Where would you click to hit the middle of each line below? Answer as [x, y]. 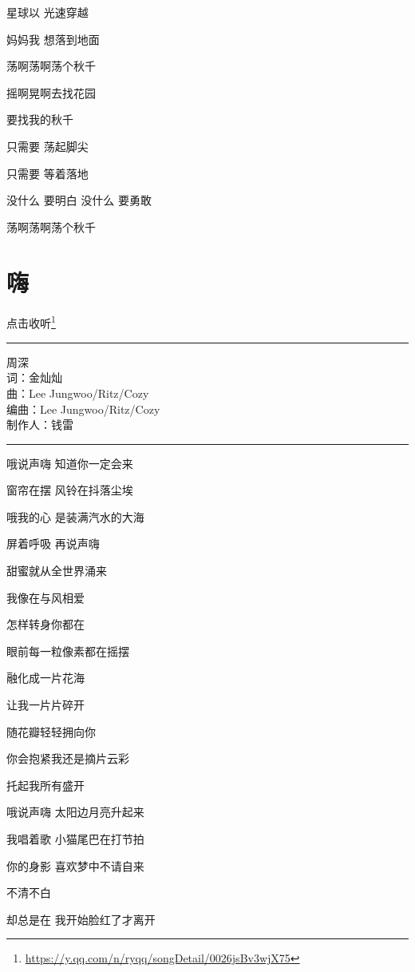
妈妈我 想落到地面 [53, 39]
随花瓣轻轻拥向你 [51, 731]
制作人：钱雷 [40, 425]
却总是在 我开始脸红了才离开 [81, 919]
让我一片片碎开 [45, 705]
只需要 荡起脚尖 [47, 146]
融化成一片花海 [45, 678]
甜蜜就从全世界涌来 [57, 571]
